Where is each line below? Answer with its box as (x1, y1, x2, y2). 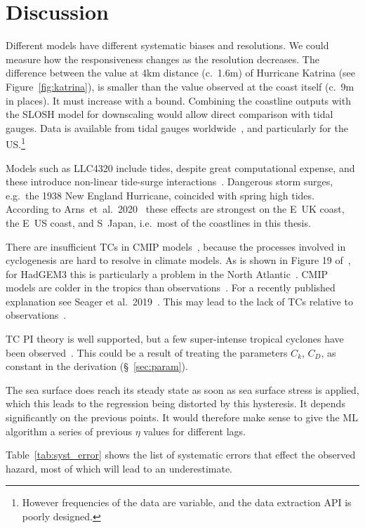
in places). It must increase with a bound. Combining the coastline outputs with (6, 93, 351, 107)
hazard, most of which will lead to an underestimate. (6, 461, 233, 475)
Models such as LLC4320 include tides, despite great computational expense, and (6, 160, 355, 175)
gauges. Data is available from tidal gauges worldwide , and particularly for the (6, 120, 348, 135)
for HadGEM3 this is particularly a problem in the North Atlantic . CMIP (6, 266, 328, 281)
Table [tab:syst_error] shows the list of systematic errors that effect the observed (6, 447, 356, 462)
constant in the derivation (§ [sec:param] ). (6, 359, 188, 374)
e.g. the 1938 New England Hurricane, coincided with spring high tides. (6, 187, 314, 202)
